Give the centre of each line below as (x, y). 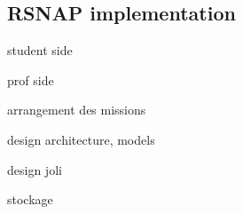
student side (40, 50)
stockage (30, 199)
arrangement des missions (77, 110)
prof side (31, 79)
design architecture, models (81, 139)
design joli (35, 169)
